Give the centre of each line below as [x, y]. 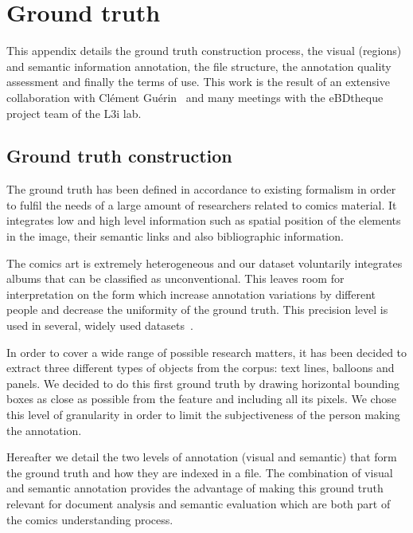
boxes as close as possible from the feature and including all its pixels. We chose [201, 399]
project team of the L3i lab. [74, 113]
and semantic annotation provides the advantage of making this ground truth [195, 488]
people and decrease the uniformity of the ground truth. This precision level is [197, 310]
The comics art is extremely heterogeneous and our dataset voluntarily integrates [205, 263]
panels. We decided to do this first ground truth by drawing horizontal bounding [203, 383]
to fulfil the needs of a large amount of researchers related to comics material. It [202, 204]
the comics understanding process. [90, 519]
